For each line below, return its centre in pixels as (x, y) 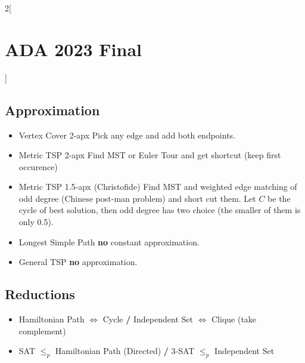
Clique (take (234, 319)
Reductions (40, 294)
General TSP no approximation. (78, 262)
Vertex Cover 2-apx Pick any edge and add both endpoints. (127, 135)
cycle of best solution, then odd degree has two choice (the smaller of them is (160, 210)
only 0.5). (36, 222)
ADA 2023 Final (73, 49)
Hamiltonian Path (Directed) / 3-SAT (125, 351)
